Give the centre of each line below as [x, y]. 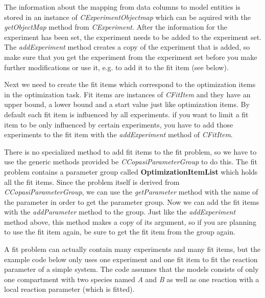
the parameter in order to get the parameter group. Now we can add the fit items [132, 201]
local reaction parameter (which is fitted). [69, 289]
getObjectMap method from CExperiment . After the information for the [116, 27]
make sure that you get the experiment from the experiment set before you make [131, 57]
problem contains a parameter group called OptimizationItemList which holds [131, 171]
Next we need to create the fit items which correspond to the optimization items [130, 84]
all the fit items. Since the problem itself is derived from [92, 182]
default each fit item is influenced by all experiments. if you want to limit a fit [126, 114]
